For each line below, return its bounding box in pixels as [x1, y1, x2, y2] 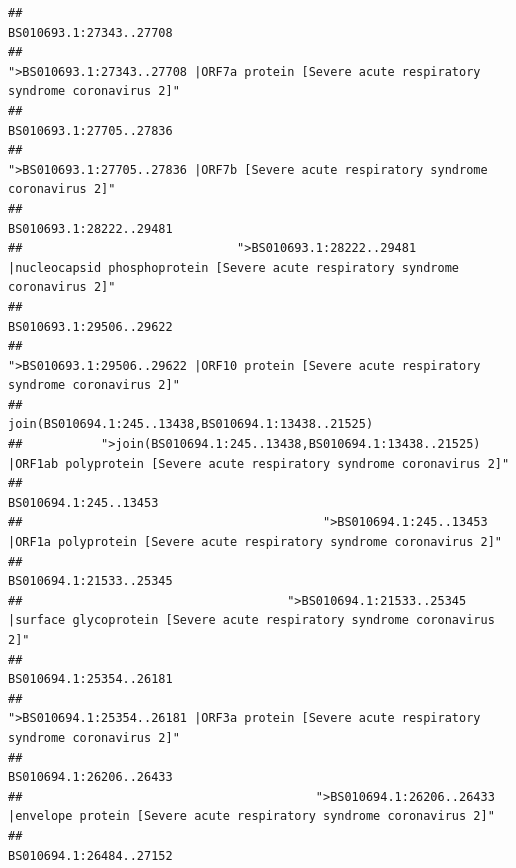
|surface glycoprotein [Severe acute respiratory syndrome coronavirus [8, 613, 495, 628]
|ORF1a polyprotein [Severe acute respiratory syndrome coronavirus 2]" [8, 535, 502, 550]
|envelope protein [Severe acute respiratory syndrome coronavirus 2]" [8, 809, 495, 824]
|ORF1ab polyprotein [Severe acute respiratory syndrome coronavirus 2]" [8, 456, 510, 471]
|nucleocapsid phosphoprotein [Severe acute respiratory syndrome [8, 260, 460, 275]
